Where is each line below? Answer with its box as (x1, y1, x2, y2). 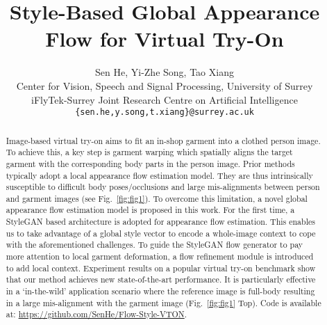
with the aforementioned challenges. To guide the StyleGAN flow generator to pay (6, 239, 303, 251)
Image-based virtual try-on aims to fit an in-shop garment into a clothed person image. (6, 134, 321, 146)
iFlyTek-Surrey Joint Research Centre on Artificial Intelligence (31, 92, 298, 106)
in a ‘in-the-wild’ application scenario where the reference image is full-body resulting (6, 285, 315, 297)
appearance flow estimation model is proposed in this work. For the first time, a (6, 204, 295, 216)
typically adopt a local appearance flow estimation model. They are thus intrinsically (6, 169, 313, 181)
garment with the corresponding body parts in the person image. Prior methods (6, 157, 295, 169)
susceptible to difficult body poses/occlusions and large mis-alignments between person (6, 181, 320, 193)
